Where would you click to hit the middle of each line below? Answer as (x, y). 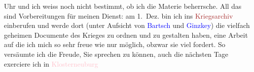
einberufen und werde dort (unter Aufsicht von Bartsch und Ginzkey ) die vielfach (127, 25)
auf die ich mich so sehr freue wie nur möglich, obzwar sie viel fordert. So (115, 44)
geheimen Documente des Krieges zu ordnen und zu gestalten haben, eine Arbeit (126, 35)
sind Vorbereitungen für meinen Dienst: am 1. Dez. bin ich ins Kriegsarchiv (119, 15)
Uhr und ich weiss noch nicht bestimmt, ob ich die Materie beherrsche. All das (123, 6)
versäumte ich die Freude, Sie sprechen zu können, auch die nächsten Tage (116, 54)
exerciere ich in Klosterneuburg (51, 63)
